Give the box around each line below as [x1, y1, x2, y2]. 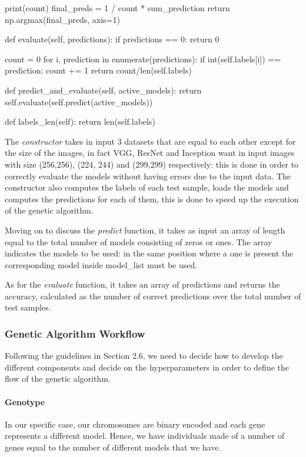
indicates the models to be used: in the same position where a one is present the [5, 247, 294, 259]
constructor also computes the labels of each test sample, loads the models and [5, 181, 289, 194]
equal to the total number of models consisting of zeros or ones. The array [5, 235, 272, 248]
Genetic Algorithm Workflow [5, 326, 145, 341]
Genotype [5, 395, 45, 408]
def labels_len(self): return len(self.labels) [5, 115, 155, 128]
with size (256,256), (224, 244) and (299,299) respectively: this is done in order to [5, 158, 298, 170]
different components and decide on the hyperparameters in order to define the [5, 361, 289, 373]
